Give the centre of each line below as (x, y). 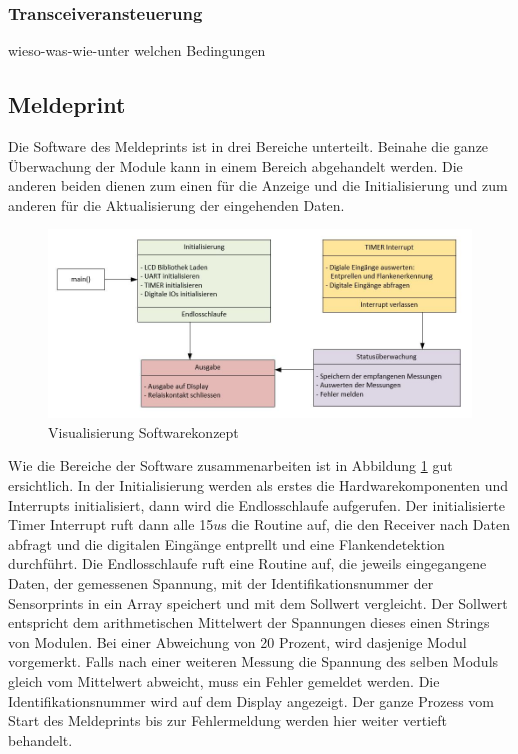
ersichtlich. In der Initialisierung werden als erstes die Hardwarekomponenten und (258, 485)
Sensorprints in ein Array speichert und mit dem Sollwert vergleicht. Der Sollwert (258, 602)
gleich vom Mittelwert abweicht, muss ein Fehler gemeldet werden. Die (224, 680)
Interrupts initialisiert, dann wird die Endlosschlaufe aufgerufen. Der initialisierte (256, 504)
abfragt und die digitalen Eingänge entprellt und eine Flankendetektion (226, 543)
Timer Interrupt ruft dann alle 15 (111, 524)
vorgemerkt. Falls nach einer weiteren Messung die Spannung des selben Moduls (253, 661)
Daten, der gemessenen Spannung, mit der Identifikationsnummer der (221, 582)
